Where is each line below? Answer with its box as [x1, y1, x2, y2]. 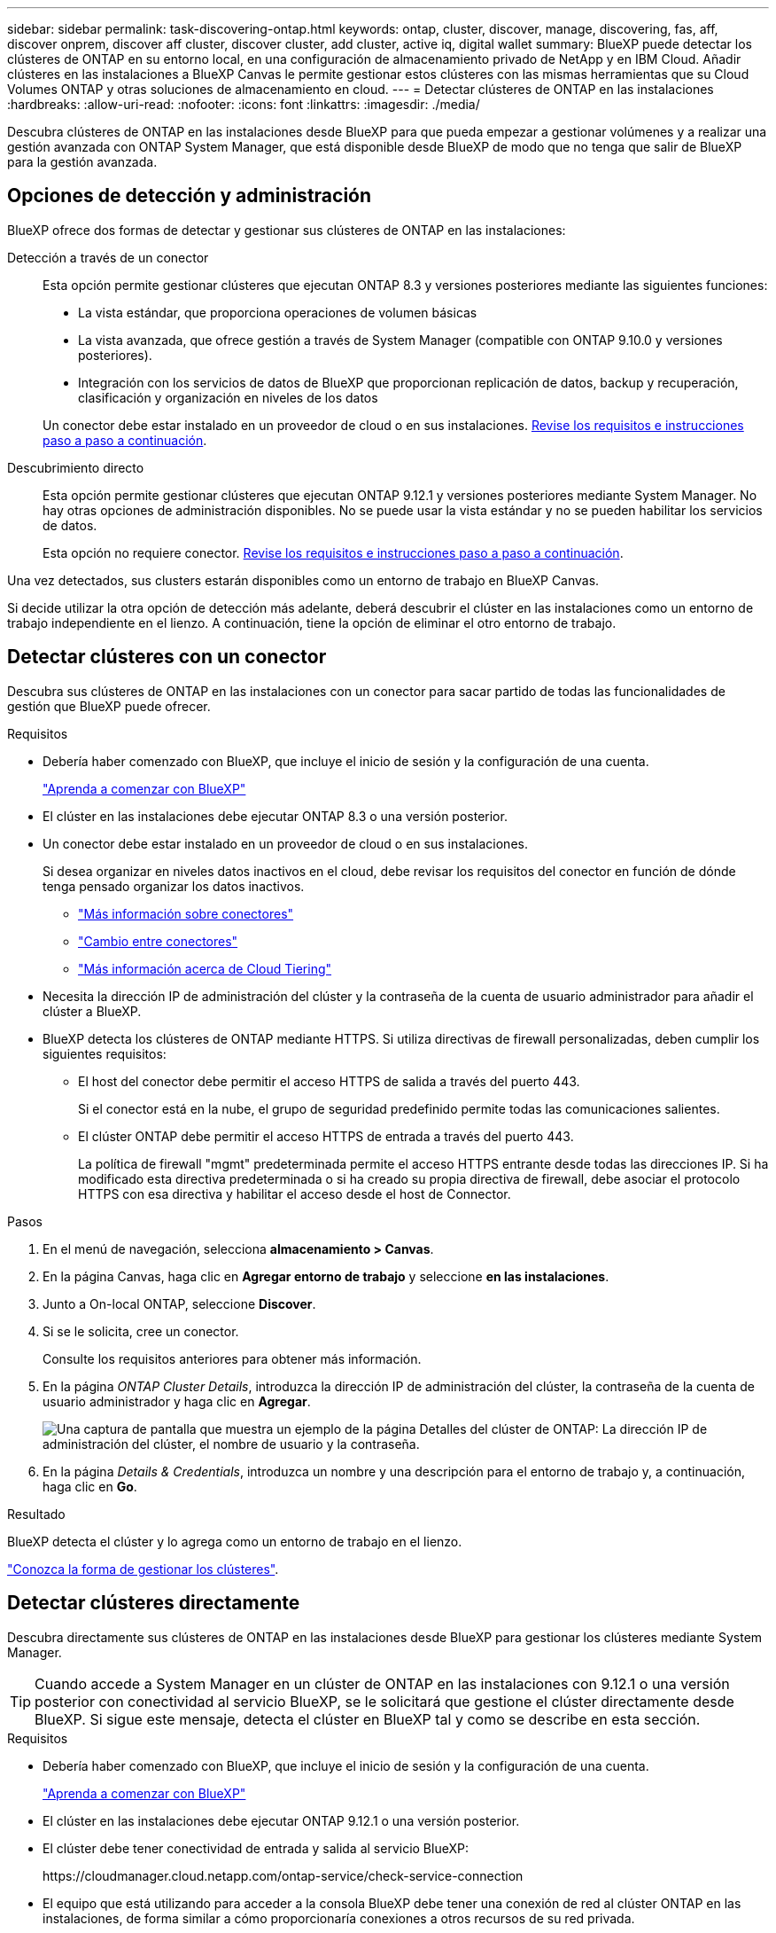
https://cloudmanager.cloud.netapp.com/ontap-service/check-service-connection [43, 1867, 524, 1883]
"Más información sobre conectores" [78, 905, 294, 921]
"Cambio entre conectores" [78, 933, 238, 949]
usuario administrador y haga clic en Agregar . [43, 1393, 311, 1409]
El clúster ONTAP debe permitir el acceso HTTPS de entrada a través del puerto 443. [78, 1128, 574, 1144]
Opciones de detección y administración [7, 184, 372, 207]
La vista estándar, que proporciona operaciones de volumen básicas [78, 304, 477, 320]
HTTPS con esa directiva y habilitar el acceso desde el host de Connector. [78, 1186, 511, 1201]
